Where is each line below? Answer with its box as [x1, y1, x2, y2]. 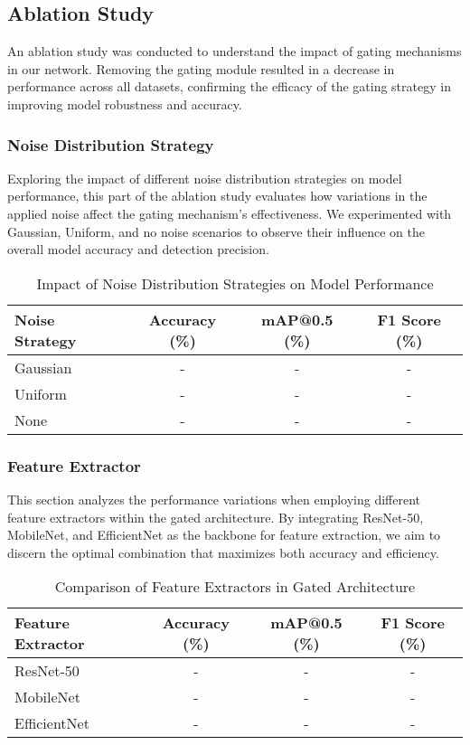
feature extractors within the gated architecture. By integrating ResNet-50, [7, 507, 424, 526]
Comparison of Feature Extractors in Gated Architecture [54, 576, 416, 598]
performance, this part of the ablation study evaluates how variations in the [7, 186, 428, 205]
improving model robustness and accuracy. [7, 94, 242, 113]
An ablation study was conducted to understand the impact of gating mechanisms [7, 42, 462, 61]
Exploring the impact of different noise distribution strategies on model [7, 168, 402, 187]
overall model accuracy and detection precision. [7, 240, 269, 259]
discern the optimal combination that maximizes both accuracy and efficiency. [7, 542, 439, 561]
